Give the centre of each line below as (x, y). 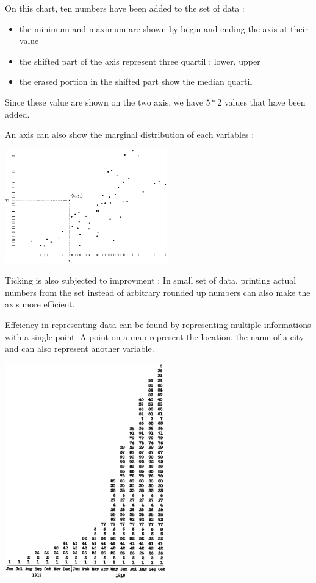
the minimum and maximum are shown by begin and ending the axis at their (163, 28)
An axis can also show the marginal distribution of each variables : (130, 134)
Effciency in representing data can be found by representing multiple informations (158, 324)
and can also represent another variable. (80, 349)
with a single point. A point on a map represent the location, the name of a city (155, 336)
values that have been (265, 102)
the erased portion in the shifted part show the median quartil (136, 81)
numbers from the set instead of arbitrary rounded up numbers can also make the (158, 292)
